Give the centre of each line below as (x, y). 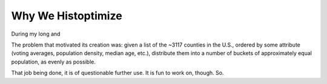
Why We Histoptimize (67, 16)
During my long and (36, 34)
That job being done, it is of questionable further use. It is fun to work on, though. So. (117, 73)
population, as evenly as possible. (54, 62)
